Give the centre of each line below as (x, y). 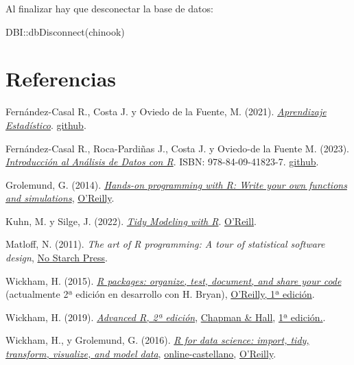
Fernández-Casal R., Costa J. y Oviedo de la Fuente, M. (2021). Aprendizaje (166, 111)
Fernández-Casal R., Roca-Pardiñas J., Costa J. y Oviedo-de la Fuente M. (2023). (178, 148)
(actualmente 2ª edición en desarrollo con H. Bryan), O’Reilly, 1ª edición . (160, 294)
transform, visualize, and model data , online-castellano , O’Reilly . (141, 354)
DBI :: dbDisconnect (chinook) (65, 31)
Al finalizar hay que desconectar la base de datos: (109, 8)
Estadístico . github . (46, 125)
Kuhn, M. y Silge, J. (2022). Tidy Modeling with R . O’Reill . (131, 221)
